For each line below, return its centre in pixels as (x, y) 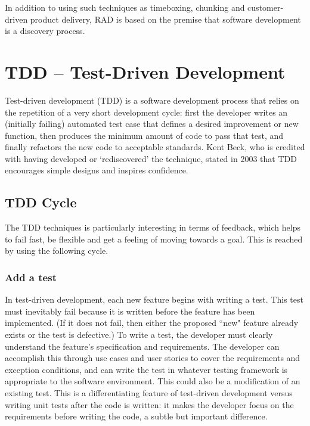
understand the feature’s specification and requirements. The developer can (142, 346)
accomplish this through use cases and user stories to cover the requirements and (153, 358)
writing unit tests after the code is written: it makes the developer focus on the (149, 404)
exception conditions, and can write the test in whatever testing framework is (146, 369)
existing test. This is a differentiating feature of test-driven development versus (149, 393)
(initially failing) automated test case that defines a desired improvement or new (152, 124)
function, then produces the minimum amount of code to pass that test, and (144, 135)
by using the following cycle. (57, 251)
